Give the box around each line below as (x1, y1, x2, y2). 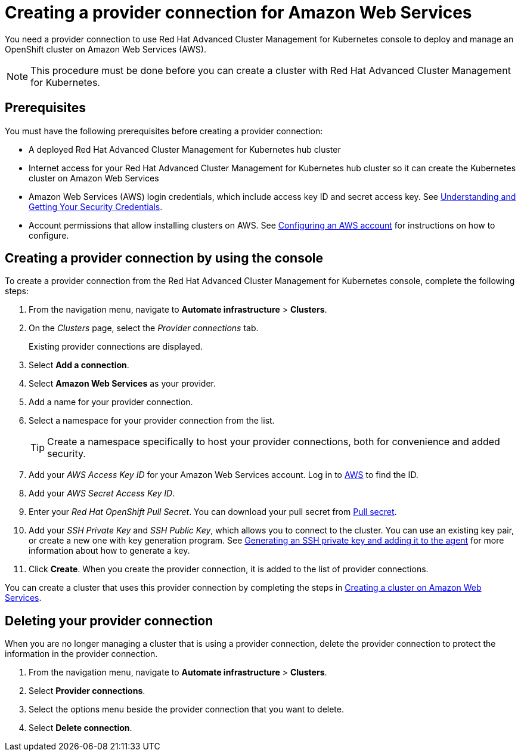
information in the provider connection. (5, 649, 158, 659)
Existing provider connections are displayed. (29, 341, 203, 352)
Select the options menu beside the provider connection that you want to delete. (29, 704, 345, 715)
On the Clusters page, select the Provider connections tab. (29, 323, 259, 334)
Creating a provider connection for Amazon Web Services (5, 2, 472, 23)
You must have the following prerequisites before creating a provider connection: (5, 125, 323, 136)
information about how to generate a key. (29, 545, 190, 556)
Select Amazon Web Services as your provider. (29, 378, 216, 389)
